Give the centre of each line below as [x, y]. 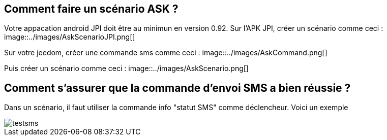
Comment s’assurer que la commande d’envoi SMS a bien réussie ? [177, 88]
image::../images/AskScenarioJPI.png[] [70, 37]
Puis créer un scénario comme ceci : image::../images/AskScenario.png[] [126, 68]
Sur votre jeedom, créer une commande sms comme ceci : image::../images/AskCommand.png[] [166, 53]
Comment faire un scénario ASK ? [91, 9]
